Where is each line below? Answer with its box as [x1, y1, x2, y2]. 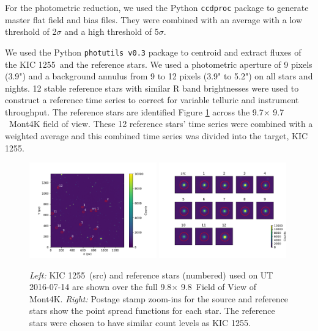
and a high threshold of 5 [64, 25, 159, 38]
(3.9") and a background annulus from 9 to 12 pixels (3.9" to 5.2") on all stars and [5, 70, 313, 82]
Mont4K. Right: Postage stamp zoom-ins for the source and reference [29, 292, 289, 305]
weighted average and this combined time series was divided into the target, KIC [5, 129, 308, 142]
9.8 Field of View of [180, 280, 256, 293]
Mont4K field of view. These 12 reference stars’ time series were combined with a [9, 117, 313, 130]
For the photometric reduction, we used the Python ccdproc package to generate [5, 1, 309, 13]
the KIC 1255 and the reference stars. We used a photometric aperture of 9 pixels [5, 57, 312, 70]
